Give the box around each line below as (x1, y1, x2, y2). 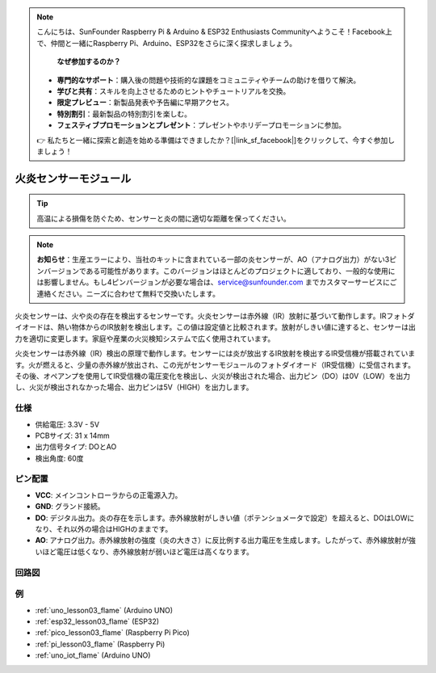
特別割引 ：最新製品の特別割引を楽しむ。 (57, 109, 191, 119)
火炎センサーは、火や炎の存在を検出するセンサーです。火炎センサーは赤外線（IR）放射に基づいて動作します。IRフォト (15, 311, 408, 321)
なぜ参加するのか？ (57, 57, 121, 66)
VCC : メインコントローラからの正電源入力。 (35, 490, 182, 500)
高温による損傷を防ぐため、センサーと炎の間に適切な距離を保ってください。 (36, 213, 291, 223)
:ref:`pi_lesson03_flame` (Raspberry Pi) (35, 639, 166, 649)
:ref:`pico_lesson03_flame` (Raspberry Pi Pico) (35, 628, 190, 637)
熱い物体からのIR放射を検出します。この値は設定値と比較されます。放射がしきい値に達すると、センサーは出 (57, 322, 416, 332)
